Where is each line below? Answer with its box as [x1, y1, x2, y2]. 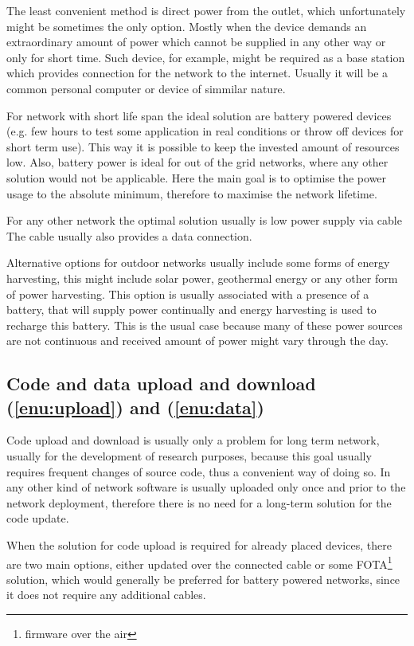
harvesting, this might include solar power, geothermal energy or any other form [6, 269, 398, 286]
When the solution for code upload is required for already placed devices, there [6, 537, 392, 554]
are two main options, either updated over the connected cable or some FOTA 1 [6, 553, 393, 572]
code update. [6, 510, 69, 527]
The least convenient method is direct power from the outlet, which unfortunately [6, 2, 406, 18]
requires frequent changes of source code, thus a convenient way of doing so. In [6, 463, 391, 480]
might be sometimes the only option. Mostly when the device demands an [6, 18, 367, 34]
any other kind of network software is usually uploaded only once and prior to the [6, 479, 406, 495]
